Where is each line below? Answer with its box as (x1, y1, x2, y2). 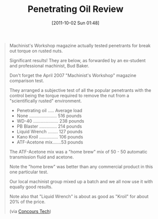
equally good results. (9, 184, 53, 190)
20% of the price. (9, 199, 46, 205)
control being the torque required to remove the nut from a (9, 92, 130, 98)
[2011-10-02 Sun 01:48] (51, 20, 100, 26)
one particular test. (9, 169, 48, 175)
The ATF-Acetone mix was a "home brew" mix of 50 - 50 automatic (9, 148, 148, 154)
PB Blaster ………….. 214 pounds (16, 123, 82, 129)
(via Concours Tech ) (9, 208, 52, 214)
